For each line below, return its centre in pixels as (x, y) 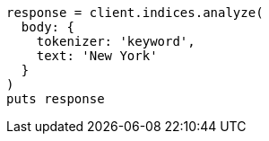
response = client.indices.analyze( (135, 13)
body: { (48, 27)
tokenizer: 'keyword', (116, 41)
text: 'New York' (97, 56)
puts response (56, 99)
